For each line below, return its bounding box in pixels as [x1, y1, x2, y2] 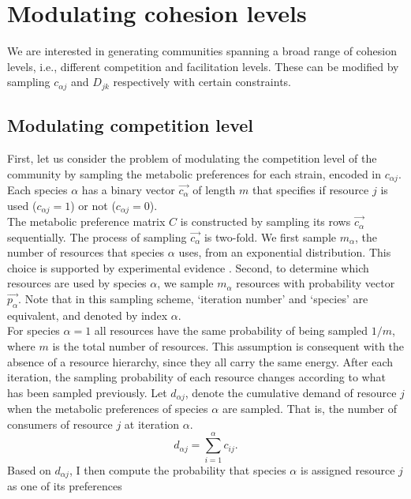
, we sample [157, 275, 214, 291]
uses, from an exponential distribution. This [178, 244, 391, 261]
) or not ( [70, 197, 116, 213]
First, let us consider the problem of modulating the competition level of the [7, 149, 377, 166]
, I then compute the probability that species [69, 461, 286, 478]
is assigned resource [300, 461, 395, 478]
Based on [7, 461, 51, 478]
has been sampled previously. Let [7, 384, 167, 400]
